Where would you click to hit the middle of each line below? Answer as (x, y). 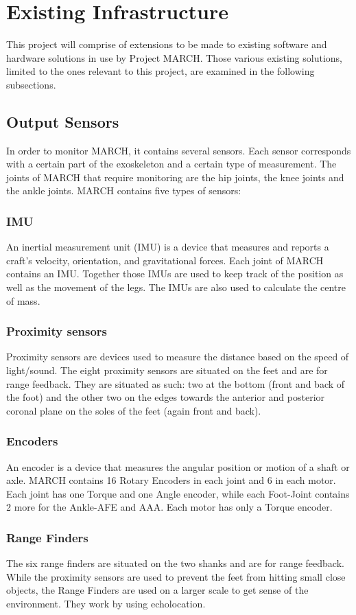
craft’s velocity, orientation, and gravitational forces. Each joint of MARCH (165, 260)
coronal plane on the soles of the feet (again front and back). (134, 410)
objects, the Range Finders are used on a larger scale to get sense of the (157, 590)
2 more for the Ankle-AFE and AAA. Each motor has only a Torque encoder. (169, 507)
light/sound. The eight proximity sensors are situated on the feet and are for (167, 370)
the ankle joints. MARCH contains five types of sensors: (124, 190)
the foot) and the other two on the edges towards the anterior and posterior (166, 397)
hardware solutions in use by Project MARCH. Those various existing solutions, (174, 57)
